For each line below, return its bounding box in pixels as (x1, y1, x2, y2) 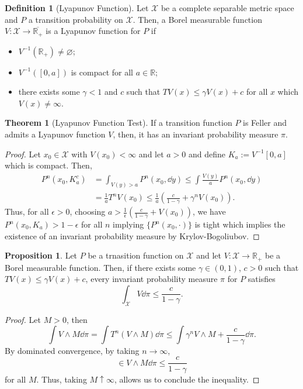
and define (189, 147, 226, 160)
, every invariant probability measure (85, 273, 218, 285)
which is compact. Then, (5, 159, 92, 171)
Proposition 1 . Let (5, 249, 78, 261)
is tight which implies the (194, 218, 285, 230)
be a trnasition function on (88, 249, 184, 261)
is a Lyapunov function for (46, 25, 141, 37)
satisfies (248, 273, 276, 285)
